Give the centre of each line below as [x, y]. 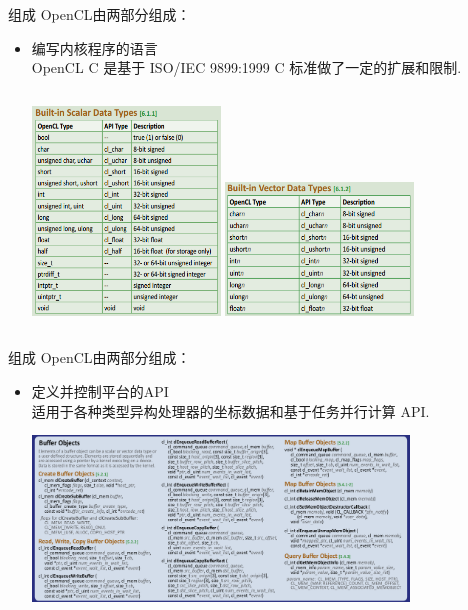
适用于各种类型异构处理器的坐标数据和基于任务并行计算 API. [230, 410]
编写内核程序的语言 [94, 47]
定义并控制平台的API [100, 390]
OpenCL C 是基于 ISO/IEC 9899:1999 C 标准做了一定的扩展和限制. [246, 67]
